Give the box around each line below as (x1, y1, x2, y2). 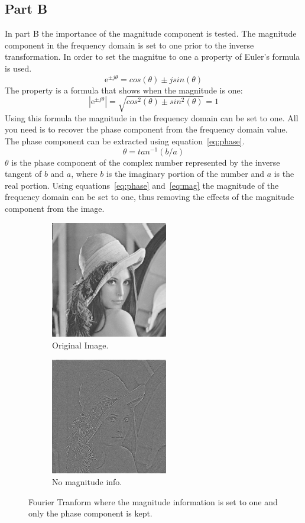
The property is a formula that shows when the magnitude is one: (5, 83, 243, 96)
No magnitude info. (52, 475, 122, 488)
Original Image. (52, 338, 109, 351)
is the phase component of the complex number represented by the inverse (11, 156, 280, 168)
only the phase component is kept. (28, 507, 152, 519)
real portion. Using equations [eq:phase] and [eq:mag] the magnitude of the (5, 179, 279, 191)
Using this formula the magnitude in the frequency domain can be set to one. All (5, 111, 298, 124)
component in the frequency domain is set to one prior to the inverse (5, 38, 254, 51)
